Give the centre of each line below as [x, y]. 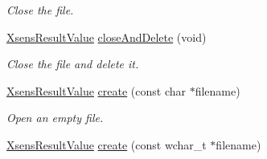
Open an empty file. [55, 118]
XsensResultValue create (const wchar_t [107, 144]
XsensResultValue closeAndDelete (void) [107, 37]
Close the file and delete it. [73, 64]
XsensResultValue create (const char [97, 90]
